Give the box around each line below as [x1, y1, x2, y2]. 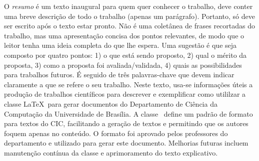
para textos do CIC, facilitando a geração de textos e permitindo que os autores [4, 118, 248, 129]
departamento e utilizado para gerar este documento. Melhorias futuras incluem [4, 138, 248, 148]
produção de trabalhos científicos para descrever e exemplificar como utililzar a [4, 89, 246, 99]
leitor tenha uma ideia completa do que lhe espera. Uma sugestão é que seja [4, 40, 237, 50]
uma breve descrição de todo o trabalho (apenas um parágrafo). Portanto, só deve [4, 10, 255, 21]
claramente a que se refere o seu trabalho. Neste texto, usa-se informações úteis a [4, 79, 253, 89]
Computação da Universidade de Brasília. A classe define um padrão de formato [4, 108, 253, 119]
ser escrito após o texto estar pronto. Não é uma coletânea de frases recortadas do [4, 20, 255, 31]
